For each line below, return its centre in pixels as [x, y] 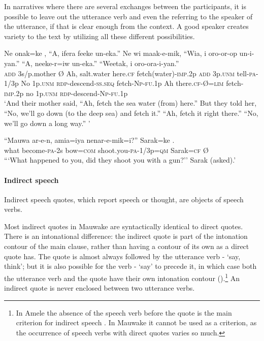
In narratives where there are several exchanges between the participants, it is [125, 6]
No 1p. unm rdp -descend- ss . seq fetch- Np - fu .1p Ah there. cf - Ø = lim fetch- [132, 83]
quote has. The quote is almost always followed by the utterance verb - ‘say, [122, 256]
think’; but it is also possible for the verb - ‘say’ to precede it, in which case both [130, 266]
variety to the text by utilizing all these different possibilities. [100, 36]
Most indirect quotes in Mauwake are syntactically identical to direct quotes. [124, 226]
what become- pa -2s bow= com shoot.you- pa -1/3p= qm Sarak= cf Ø [106, 150]
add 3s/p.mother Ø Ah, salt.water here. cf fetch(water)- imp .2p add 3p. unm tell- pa [130, 73]
